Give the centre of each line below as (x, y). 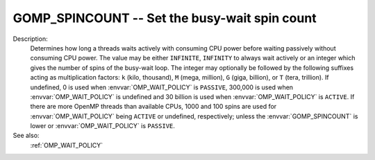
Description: (30, 39)
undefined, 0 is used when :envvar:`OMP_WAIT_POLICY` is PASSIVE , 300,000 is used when (162, 87)
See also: (26, 136)
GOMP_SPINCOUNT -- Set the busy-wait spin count (165, 18)
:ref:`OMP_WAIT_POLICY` (67, 145)
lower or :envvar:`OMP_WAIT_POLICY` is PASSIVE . (102, 126)
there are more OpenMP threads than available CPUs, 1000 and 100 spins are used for (153, 107)
